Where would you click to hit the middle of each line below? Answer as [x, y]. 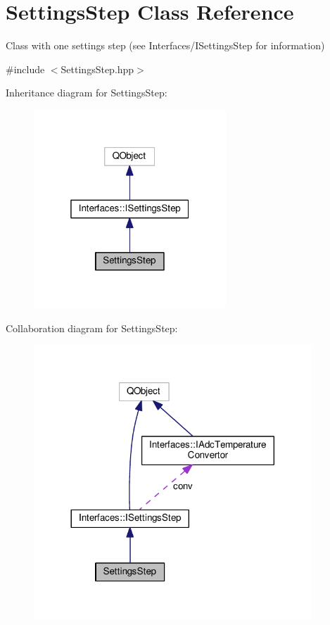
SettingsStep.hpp [97, 69]
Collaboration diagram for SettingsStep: [92, 328]
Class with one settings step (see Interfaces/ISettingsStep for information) [165, 45]
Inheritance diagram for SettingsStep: [87, 93]
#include [25, 69]
